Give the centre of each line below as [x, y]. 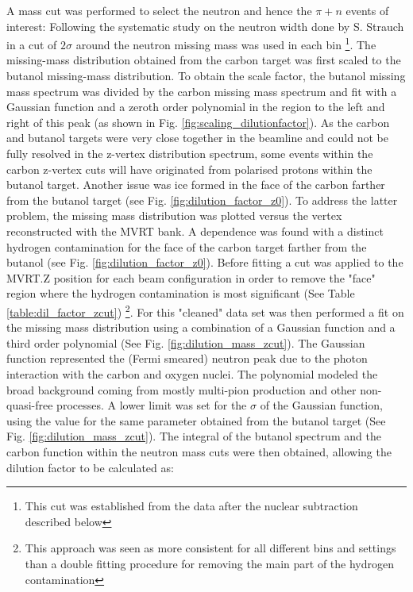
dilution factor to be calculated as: [90, 467]
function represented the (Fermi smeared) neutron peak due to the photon [187, 358]
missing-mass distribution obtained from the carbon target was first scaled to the [204, 60]
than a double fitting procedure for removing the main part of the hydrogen [210, 563]
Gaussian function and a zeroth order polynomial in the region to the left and [196, 107]
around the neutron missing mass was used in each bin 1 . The [226, 43]
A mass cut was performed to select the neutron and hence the [159, 10]
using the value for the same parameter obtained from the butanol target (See [196, 420]
